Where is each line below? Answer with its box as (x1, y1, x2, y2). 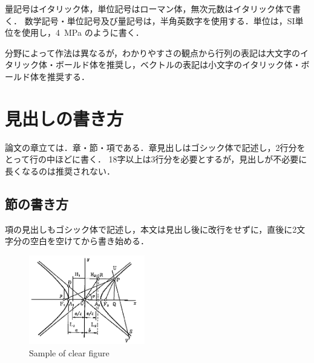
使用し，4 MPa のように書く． (21, 26, 144, 39)
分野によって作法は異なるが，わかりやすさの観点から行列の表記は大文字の (5, 46, 301, 59)
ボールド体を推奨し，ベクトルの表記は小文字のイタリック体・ (55, 58, 301, 71)
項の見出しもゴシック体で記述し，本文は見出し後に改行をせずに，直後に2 (5, 222, 297, 235)
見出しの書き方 (5, 105, 124, 130)
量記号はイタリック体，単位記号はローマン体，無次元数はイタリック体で (5, 2, 292, 15)
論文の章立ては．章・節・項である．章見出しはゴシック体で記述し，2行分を (5, 141, 306, 153)
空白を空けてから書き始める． (30, 235, 149, 247)
